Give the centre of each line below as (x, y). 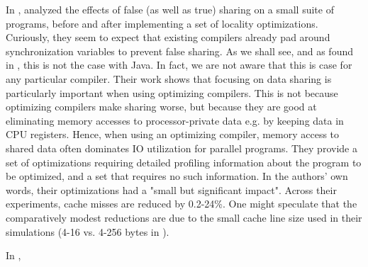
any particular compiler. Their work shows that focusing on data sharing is (169, 78)
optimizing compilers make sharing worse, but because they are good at (161, 107)
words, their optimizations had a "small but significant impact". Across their (171, 189)
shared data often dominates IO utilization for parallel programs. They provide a (182, 148)
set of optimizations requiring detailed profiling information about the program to (184, 162)
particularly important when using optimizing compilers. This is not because (172, 92)
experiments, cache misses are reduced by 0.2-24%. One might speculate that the (182, 204)
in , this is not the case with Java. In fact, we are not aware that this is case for (179, 65)
